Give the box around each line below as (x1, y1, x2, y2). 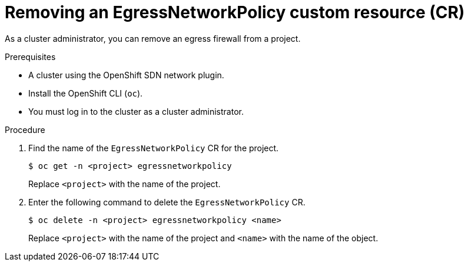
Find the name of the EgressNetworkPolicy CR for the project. (28, 142, 279, 153)
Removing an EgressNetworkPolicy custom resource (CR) (5, 2, 465, 22)
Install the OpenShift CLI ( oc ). (28, 88, 143, 98)
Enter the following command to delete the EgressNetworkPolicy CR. (28, 197, 306, 207)
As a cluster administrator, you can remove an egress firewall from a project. (5, 33, 301, 44)
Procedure (5, 124, 45, 135)
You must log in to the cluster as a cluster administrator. (28, 106, 244, 117)
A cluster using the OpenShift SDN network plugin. (28, 69, 224, 80)
